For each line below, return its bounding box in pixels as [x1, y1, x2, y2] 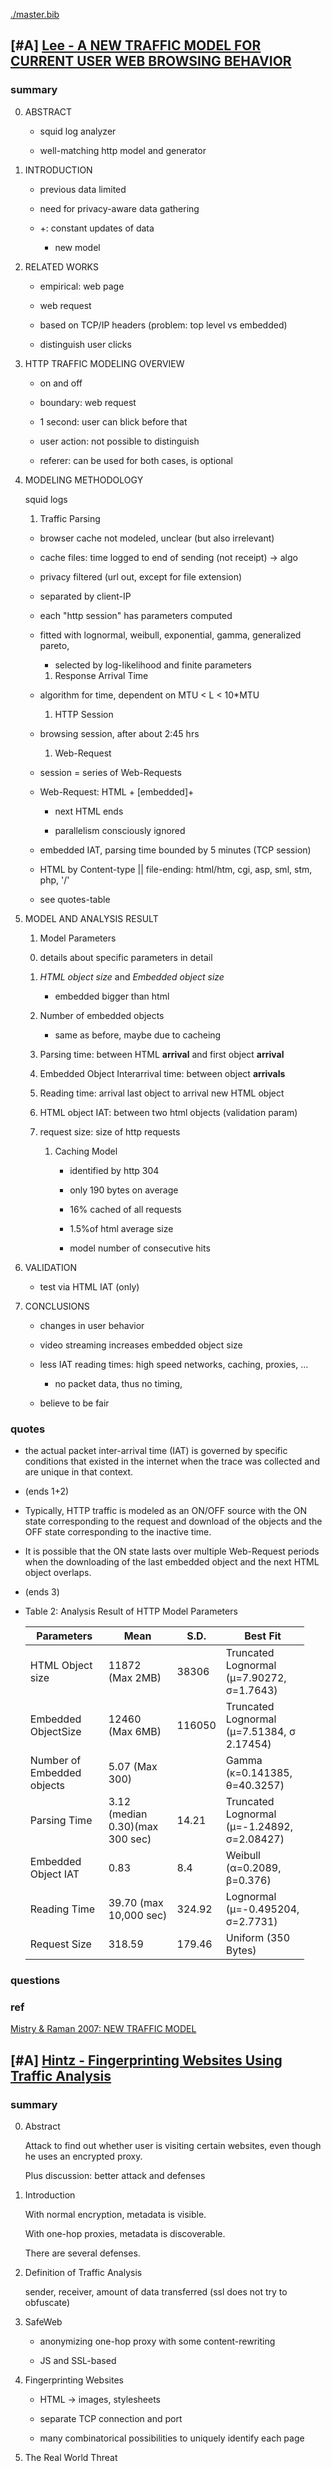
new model [54, 241, 101, 253]
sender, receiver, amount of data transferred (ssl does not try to [24, 2285, 288, 2298]
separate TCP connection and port [39, 2412, 183, 2424]
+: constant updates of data [39, 222, 155, 234]
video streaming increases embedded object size [39, 1339, 243, 1351]
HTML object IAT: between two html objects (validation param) [39, 1106, 298, 1118]
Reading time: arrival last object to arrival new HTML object [39, 1087, 285, 1099]
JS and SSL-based [39, 2354, 117, 2366]
